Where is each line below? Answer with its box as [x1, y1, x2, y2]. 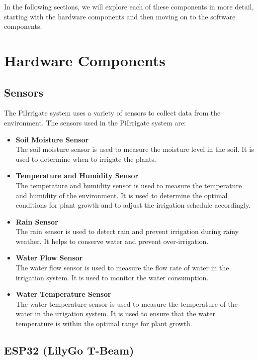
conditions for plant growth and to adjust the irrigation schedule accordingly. [15, 200, 251, 210]
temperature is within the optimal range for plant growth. [15, 318, 192, 329]
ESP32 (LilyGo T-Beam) [4, 343, 134, 358]
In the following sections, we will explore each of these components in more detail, [4, 1, 254, 11]
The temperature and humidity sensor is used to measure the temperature [15, 180, 242, 190]
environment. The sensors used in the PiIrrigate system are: [4, 117, 186, 127]
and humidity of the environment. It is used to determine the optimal [15, 190, 228, 200]
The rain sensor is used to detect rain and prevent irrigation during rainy [15, 226, 239, 237]
